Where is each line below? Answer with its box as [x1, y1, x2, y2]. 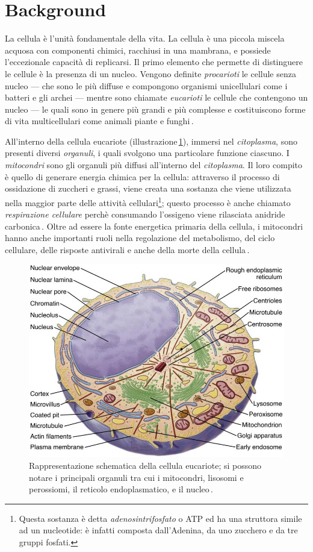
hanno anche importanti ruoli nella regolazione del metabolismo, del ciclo [5, 231, 275, 244]
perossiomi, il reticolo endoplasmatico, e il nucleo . [29, 483, 213, 495]
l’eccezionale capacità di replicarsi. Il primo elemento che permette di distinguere [5, 55, 303, 68]
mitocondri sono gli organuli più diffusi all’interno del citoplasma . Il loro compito [5, 158, 303, 171]
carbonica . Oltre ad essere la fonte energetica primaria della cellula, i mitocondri [5, 219, 303, 232]
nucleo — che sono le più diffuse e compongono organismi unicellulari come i [5, 79, 288, 92]
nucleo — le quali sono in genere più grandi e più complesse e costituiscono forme [5, 102, 306, 115]
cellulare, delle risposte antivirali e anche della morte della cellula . [5, 243, 250, 256]
